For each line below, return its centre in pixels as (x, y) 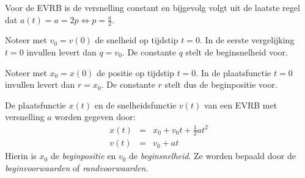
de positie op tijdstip (135, 72)
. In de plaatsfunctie (233, 72)
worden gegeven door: (95, 117)
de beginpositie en (83, 156)
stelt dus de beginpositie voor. (221, 84)
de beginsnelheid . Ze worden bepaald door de (212, 156)
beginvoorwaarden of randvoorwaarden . (77, 167)
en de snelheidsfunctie (135, 105)
